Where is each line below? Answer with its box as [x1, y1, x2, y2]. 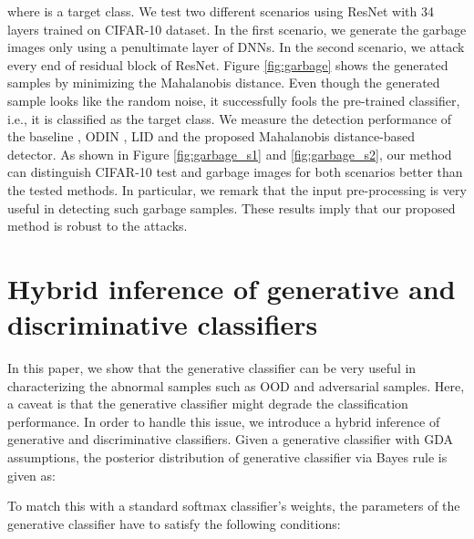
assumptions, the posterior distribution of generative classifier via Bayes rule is [7, 448, 448, 466]
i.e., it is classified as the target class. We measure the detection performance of [7, 109, 452, 128]
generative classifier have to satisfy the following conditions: [7, 513, 341, 533]
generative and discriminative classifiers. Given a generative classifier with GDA [7, 430, 454, 449]
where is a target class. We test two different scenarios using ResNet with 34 [7, 2, 434, 20]
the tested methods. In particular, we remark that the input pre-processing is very [7, 180, 467, 199]
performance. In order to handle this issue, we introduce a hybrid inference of [7, 411, 440, 430]
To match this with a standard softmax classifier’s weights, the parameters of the [7, 496, 460, 515]
